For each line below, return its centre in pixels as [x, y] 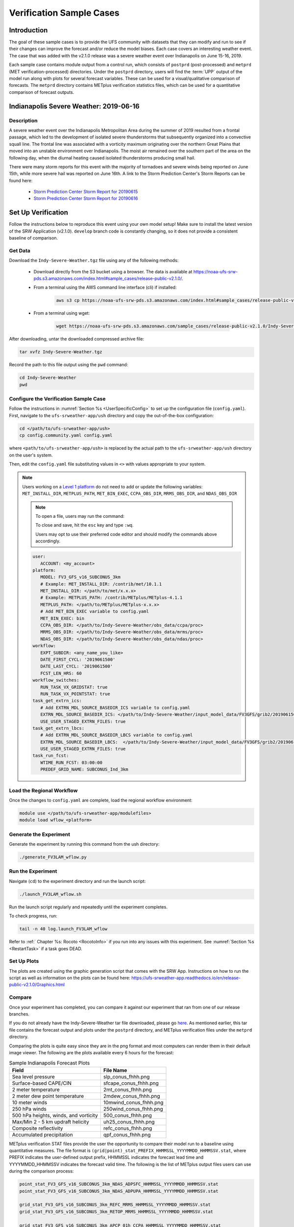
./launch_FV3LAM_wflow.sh [50, 894]
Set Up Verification [39, 213]
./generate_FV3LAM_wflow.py [53, 857]
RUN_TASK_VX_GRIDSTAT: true [74, 687]
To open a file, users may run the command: [80, 516]
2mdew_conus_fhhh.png [132, 1096]
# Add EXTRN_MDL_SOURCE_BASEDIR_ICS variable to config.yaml [115, 707]
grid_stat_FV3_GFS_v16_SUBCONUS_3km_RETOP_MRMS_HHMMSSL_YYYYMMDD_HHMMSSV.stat [116, 1212]
